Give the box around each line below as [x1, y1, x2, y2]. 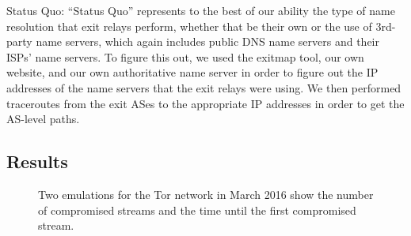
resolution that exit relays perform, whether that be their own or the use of [6, 17, 372, 34]
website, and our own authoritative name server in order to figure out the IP [6, 64, 379, 81]
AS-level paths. [6, 111, 80, 127]
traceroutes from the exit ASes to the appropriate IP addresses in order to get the [6, 95, 405, 111]
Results [6, 149, 68, 174]
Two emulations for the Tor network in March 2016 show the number [38, 185, 374, 202]
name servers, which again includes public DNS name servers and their [36, 33, 379, 50]
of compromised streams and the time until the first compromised [38, 201, 356, 218]
